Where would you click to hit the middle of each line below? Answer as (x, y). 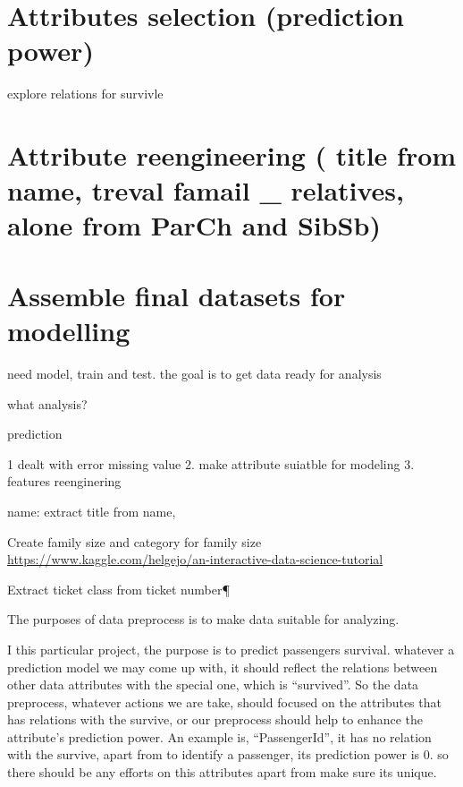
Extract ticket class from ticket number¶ (118, 589)
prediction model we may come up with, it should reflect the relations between (223, 667)
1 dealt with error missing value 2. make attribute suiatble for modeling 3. (211, 463)
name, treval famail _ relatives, (206, 190)
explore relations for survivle (85, 94)
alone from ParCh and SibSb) (194, 225)
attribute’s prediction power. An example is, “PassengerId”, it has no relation (219, 736)
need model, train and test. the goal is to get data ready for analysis (194, 373)
